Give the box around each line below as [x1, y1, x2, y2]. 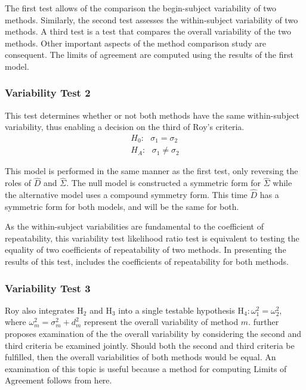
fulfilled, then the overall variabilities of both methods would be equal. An [5, 351, 276, 363]
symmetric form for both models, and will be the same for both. [5, 200, 239, 212]
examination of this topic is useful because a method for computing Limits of [5, 362, 287, 374]
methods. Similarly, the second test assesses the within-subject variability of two [5, 13, 298, 26]
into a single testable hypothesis [118, 304, 235, 316]
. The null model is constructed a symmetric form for [66, 177, 261, 189]
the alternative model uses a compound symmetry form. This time [5, 188, 248, 201]
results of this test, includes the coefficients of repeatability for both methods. [5, 255, 289, 268]
